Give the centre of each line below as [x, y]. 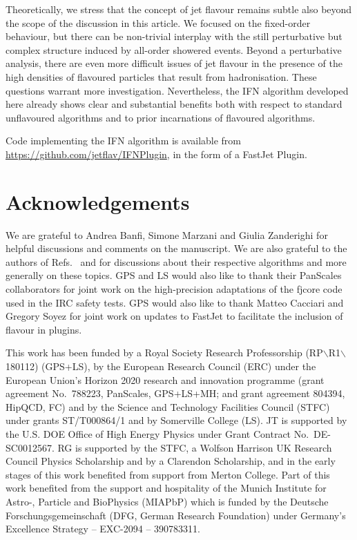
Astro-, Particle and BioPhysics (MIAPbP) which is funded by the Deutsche [167, 501]
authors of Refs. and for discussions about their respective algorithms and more [176, 261]
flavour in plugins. [44, 329]
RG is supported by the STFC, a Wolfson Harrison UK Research [195, 447]
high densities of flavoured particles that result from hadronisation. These [161, 76]
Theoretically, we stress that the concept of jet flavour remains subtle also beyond [179, 9]
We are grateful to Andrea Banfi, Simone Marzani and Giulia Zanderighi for [167, 234]
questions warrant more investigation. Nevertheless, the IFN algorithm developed [177, 90]
